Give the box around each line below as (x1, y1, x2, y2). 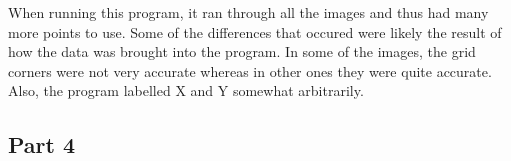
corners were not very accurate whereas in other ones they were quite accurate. (8, 60, 492, 81)
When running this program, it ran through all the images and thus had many (8, 2, 489, 22)
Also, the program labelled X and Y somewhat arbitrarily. (8, 80, 364, 101)
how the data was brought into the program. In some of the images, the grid (8, 41, 476, 62)
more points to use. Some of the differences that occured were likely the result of (8, 21, 502, 42)
